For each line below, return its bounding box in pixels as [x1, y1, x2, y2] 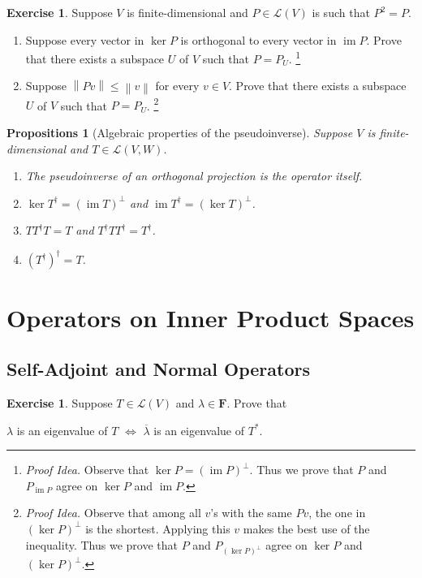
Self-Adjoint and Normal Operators [6, 356, 311, 382]
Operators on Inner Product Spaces [6, 300, 415, 334]
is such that [312, 4, 370, 20]
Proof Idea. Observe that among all [25, 504, 201, 521]
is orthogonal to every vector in [180, 31, 337, 48]
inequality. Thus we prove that [25, 536, 178, 553]
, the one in [308, 504, 366, 521]
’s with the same [210, 504, 292, 521]
